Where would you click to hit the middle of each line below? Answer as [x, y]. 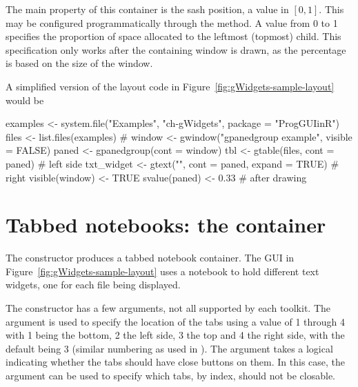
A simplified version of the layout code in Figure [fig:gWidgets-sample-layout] [170, 86]
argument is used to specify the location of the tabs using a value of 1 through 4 [176, 321]
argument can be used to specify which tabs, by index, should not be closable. [170, 375]
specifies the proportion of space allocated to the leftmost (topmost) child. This [173, 36]
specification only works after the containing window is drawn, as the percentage [176, 49]
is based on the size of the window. [79, 63]
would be [25, 100]
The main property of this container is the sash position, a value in [147, 9]
